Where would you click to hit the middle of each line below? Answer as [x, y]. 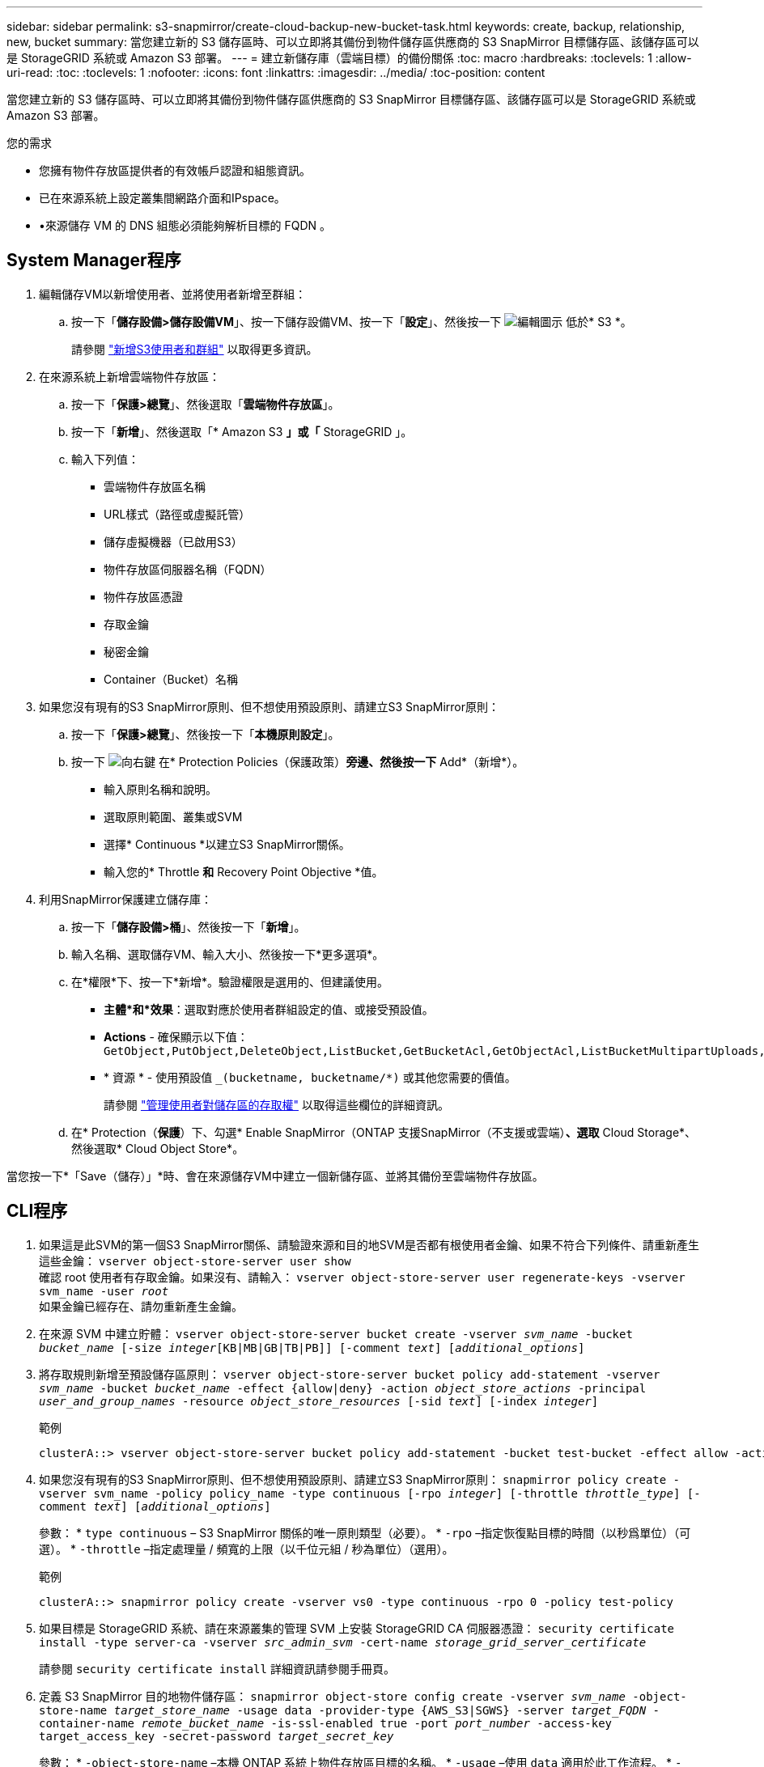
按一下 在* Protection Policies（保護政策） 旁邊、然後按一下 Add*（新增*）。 [298, 761]
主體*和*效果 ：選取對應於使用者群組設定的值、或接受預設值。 [269, 1009]
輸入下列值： [105, 459]
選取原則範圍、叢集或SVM [173, 816]
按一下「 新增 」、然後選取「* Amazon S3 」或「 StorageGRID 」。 [242, 431]
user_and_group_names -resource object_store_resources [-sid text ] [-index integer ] [319, 1401]
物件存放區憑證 [143, 596]
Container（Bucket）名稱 [171, 679]
